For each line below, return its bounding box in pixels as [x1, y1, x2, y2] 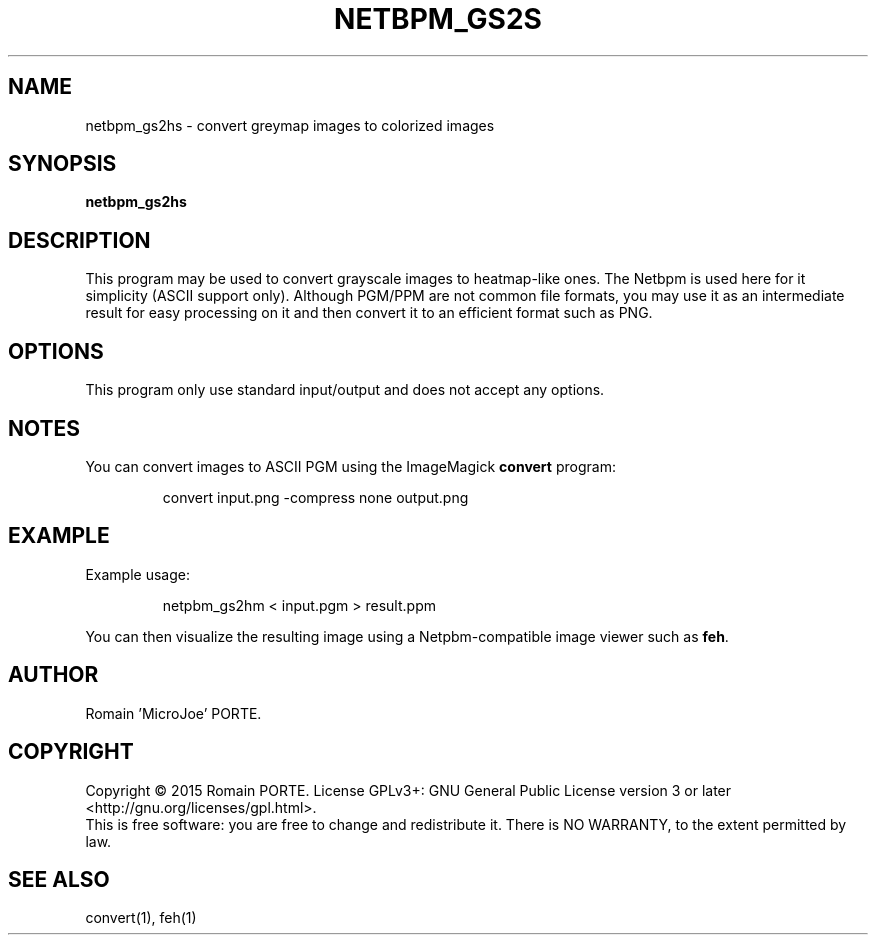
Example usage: [85, 565, 190, 583]
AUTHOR [8, 662, 99, 688]
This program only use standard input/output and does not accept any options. [85, 381, 605, 399]
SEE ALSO [8, 866, 110, 892]
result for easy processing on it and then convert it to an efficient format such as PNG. [85, 304, 653, 322]
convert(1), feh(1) [85, 909, 197, 927]
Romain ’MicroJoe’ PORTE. [85, 704, 262, 722]
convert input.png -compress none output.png [162, 488, 469, 506]
